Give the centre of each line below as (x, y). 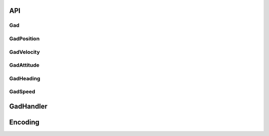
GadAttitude (24, 65)
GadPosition (24, 38)
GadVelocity (24, 52)
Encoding (24, 122)
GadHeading (25, 78)
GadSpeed (22, 92)
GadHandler (28, 106)
